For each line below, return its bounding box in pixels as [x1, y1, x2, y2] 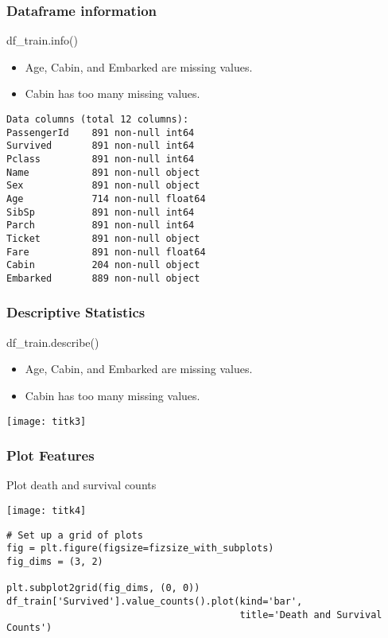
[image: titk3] [6, 415, 87, 427]
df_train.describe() [6, 333, 99, 350]
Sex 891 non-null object [6, 180, 200, 192]
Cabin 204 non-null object [6, 259, 200, 271]
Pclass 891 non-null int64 [6, 153, 195, 165]
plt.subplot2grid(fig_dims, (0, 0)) [6, 582, 200, 594]
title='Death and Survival [239, 609, 382, 620]
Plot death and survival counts [6, 477, 157, 493]
